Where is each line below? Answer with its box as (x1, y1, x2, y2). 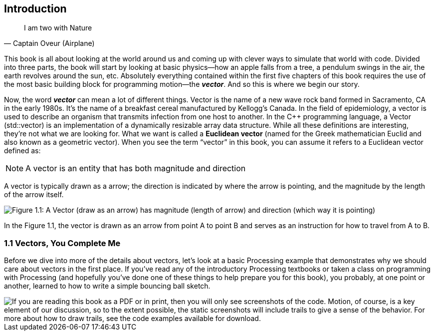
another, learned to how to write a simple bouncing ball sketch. (4, 282, 211, 291)
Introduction (4, 2, 67, 15)
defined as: (4, 146, 41, 155)
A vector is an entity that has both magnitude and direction (25, 163, 246, 174)
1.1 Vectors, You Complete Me (4, 238, 121, 248)
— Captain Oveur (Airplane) (4, 39, 95, 48)
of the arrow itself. (4, 190, 64, 199)
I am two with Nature (24, 23, 92, 32)
